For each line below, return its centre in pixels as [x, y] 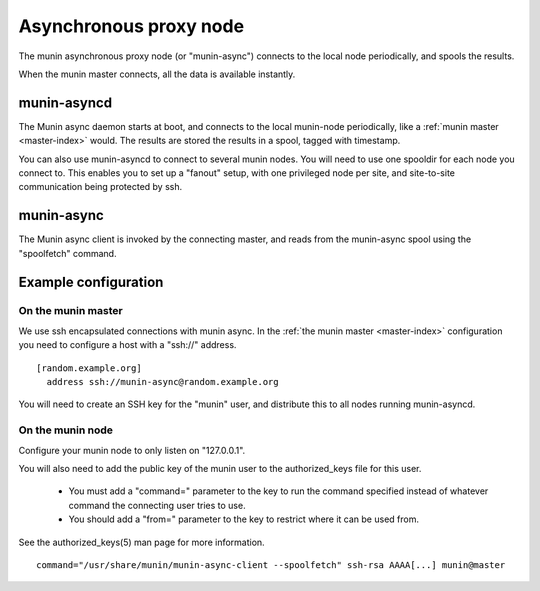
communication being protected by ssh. [100, 187]
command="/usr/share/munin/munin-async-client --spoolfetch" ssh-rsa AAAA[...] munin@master [271, 564]
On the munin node [66, 430]
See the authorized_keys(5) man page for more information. [141, 542]
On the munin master [71, 311]
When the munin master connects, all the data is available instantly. [157, 74]
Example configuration [91, 281]
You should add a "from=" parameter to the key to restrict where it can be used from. [244, 519]
